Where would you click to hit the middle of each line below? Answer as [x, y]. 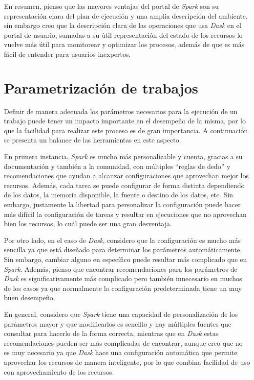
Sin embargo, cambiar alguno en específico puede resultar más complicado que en [126, 259]
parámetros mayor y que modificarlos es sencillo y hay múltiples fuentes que [118, 323]
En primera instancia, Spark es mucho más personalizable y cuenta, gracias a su [123, 156]
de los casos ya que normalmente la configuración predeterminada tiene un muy [123, 288]
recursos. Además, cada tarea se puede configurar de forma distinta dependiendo [124, 185]
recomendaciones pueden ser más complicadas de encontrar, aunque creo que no [123, 343]
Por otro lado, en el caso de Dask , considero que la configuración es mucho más [122, 240]
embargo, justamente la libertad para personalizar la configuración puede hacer [122, 204]
